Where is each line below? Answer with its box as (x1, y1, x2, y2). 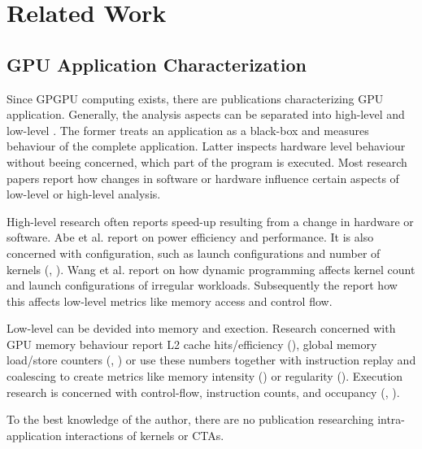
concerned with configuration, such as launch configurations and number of (7, 244, 381, 261)
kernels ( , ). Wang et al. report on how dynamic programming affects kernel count (7, 260, 415, 277)
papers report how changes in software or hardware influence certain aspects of (7, 169, 399, 186)
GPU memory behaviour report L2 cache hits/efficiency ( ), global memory (7, 335, 377, 352)
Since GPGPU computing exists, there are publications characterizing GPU (7, 89, 384, 107)
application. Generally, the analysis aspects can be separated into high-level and (7, 106, 405, 123)
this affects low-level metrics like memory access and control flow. (7, 292, 333, 309)
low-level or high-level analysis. (7, 185, 161, 203)
